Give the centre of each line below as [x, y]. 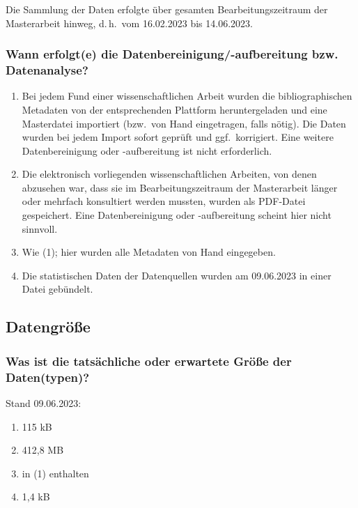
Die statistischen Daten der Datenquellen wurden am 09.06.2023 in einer [177, 275]
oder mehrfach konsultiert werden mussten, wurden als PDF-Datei [164, 201]
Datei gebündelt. [57, 289]
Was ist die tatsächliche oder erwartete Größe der [149, 361]
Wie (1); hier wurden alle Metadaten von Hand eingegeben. [149, 252]
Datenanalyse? [47, 70]
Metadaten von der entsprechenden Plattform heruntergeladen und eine [174, 109]
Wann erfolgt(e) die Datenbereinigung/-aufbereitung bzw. [172, 54]
